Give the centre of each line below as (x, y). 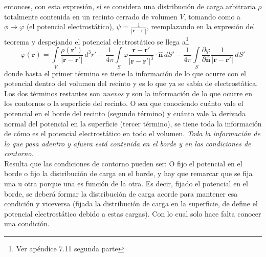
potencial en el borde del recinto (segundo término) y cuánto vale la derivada (125, 113)
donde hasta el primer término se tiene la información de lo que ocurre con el (125, 73)
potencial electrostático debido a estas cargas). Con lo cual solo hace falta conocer (133, 213)
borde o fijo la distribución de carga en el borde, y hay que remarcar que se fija (128, 173)
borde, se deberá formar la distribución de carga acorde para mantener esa (121, 193)
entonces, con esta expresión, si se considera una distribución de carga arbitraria (130, 6)
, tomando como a (212, 16)
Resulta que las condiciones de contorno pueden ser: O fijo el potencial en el (123, 163)
